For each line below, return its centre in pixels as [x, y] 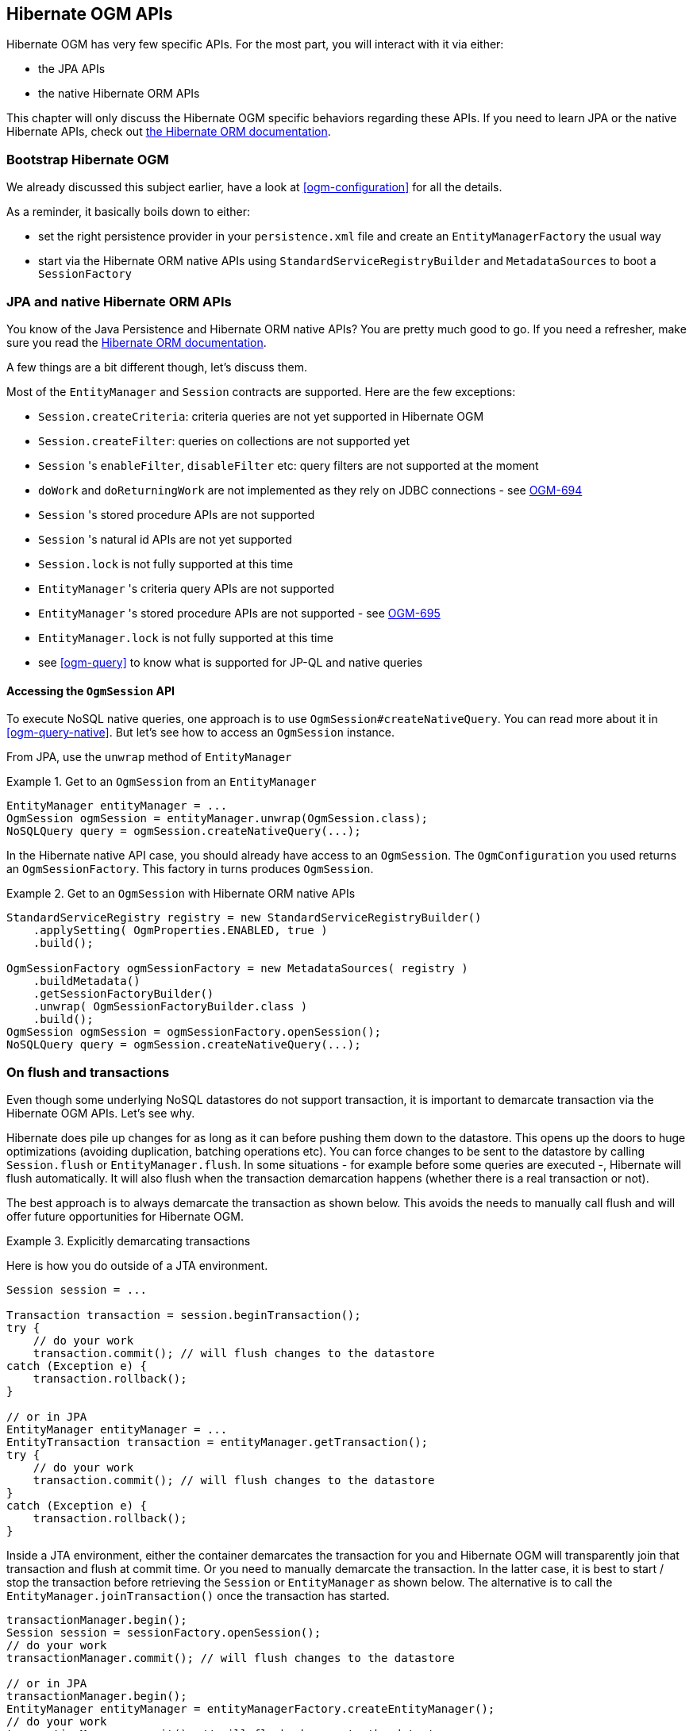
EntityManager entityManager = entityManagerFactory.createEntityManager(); [251, 1708]
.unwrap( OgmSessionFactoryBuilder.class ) [170, 1007]
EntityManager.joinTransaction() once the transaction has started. [198, 1595]
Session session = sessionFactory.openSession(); [164, 1632]
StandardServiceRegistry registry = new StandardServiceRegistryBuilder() [244, 918]
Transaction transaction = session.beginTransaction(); [184, 1315]
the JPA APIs [72, 69]
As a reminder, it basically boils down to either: [129, 212]
